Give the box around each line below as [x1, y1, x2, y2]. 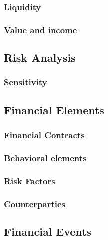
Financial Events [4, 223, 92, 239]
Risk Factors [4, 174, 55, 187]
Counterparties [4, 197, 66, 210]
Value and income [4, 23, 77, 36]
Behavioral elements [4, 151, 87, 164]
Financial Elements [4, 102, 104, 117]
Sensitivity [4, 76, 47, 88]
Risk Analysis [4, 50, 76, 65]
